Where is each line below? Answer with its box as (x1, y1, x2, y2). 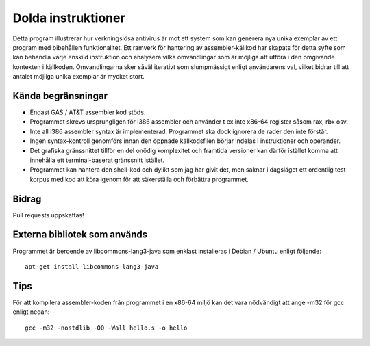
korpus (29, 175, 50, 183)
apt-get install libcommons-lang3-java (25, 263, 159, 270)
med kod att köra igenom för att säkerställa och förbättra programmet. (51, 175, 249, 183)
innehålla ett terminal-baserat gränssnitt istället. (29, 156, 164, 164)
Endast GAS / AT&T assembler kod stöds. (29, 108, 146, 116)
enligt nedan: (12, 308, 50, 316)
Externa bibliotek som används (12, 229, 148, 241)
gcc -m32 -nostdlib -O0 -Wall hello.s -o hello (25, 323, 188, 332)
